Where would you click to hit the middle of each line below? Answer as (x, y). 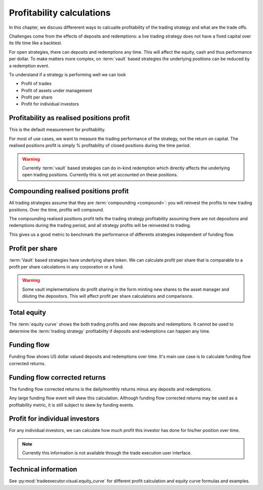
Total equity (28, 313)
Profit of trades (36, 83)
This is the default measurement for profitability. (57, 130)
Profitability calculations (60, 13)
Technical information (43, 469)
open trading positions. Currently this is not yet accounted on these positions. (100, 175)
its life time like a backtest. (36, 43)
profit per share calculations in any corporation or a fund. (66, 267)
